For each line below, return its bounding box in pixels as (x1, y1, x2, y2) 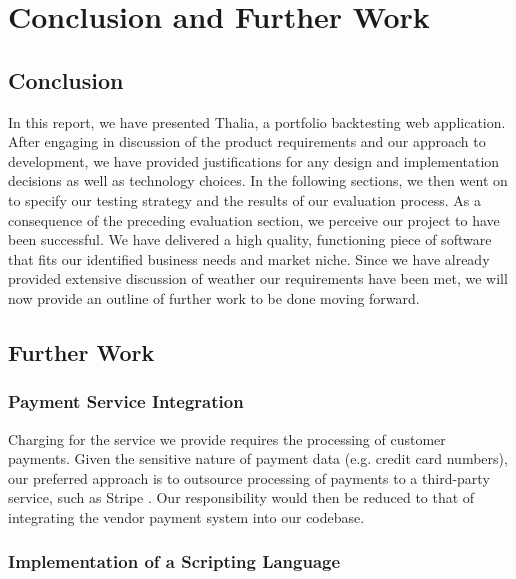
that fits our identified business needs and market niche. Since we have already (8, 248, 490, 269)
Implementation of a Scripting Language (8, 549, 341, 574)
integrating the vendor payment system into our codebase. (8, 506, 365, 527)
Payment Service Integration (8, 389, 244, 414)
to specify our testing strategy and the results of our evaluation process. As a (8, 189, 481, 210)
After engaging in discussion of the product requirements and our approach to (8, 131, 486, 152)
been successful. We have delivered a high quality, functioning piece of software (8, 229, 492, 250)
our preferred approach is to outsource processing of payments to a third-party (8, 467, 490, 488)
